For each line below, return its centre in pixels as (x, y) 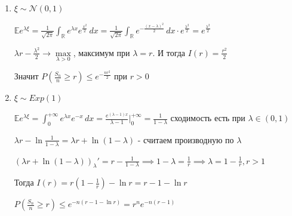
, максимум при (102, 52)
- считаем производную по (186, 139)
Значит (26, 76)
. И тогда (169, 52)
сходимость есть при (208, 118)
